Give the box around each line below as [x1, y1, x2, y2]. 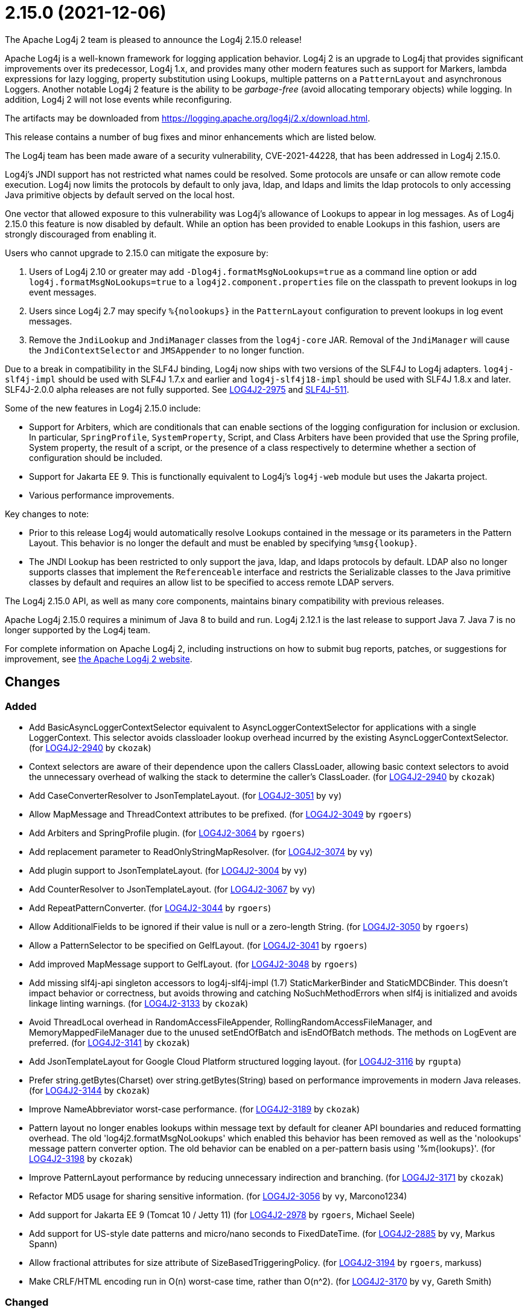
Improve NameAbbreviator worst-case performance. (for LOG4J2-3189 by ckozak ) [29, 1103, 360, 1114]
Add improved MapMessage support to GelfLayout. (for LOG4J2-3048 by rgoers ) [29, 958, 358, 969]
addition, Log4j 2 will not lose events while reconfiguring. [5, 94, 232, 105]
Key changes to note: [5, 508, 89, 519]
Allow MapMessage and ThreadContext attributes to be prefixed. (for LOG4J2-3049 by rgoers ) [29, 808, 412, 819]
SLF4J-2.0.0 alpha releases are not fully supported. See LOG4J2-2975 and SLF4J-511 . [5, 384, 349, 395]
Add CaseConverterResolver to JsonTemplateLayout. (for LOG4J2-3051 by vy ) [29, 790, 342, 801]
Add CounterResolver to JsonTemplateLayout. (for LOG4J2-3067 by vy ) [29, 883, 316, 894]
